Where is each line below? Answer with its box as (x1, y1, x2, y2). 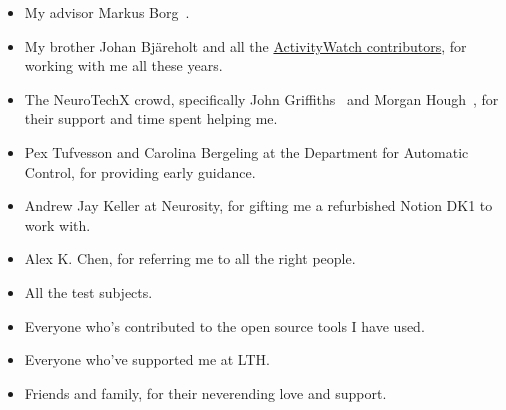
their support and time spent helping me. (24, 108, 278, 129)
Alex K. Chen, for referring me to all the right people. (24, 248, 356, 269)
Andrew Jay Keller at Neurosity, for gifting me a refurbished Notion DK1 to (24, 195, 493, 216)
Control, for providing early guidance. (24, 161, 256, 182)
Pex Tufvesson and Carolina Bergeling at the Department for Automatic (24, 141, 469, 162)
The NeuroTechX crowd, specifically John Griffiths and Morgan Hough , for (24, 88, 499, 109)
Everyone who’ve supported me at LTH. (24, 349, 270, 370)
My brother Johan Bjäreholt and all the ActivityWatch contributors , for (24, 35, 467, 56)
